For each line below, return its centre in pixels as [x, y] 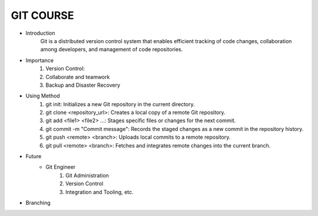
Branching [38, 202]
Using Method [43, 96]
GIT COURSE [42, 15]
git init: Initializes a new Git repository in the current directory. [120, 104]
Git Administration [87, 175]
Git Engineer [61, 167]
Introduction [40, 33]
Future [34, 156]
